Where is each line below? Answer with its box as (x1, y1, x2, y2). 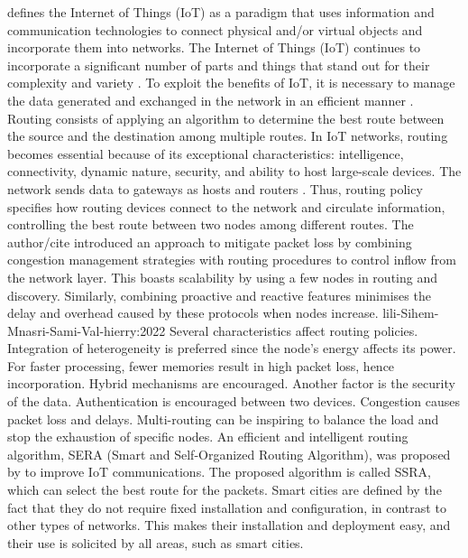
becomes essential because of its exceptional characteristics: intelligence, (7, 144, 404, 163)
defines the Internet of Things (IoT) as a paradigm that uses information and (7, 3, 435, 21)
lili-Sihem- (382, 303, 439, 322)
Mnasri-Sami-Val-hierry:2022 (7, 321, 166, 339)
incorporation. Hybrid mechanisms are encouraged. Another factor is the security (7, 374, 455, 393)
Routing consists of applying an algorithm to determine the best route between (7, 108, 445, 127)
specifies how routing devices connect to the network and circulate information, (7, 197, 445, 216)
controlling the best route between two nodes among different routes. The (7, 215, 414, 234)
